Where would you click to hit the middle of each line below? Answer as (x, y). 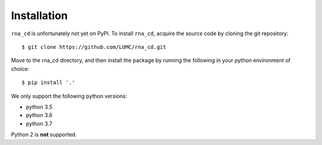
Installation (39, 16)
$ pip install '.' (49, 83)
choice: (20, 69)
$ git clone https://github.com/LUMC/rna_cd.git (94, 47)
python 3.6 (39, 115)
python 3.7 (39, 124)
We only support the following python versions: (69, 96)
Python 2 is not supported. (44, 135)
